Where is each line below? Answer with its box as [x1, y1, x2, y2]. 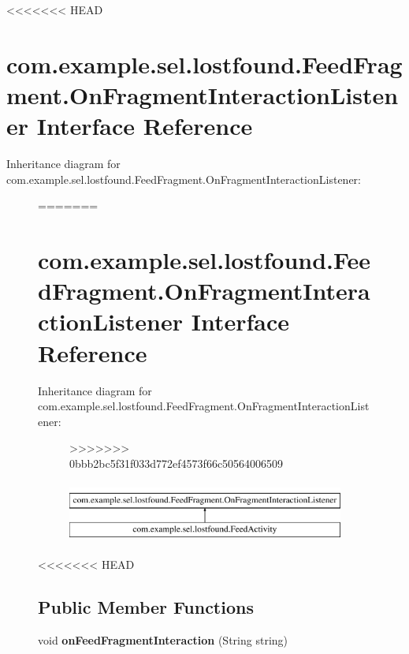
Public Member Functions [38, 594, 254, 618]
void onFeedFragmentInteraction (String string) [38, 631, 288, 648]
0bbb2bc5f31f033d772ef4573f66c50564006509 [69, 454, 284, 471]
